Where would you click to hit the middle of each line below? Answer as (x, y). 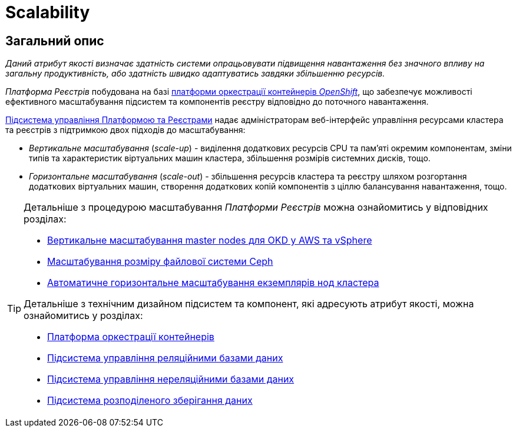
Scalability (48, 12)
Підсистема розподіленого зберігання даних (150, 401)
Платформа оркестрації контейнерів (131, 337)
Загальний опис (55, 41)
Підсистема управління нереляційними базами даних (171, 379)
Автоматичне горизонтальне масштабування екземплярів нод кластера (213, 283)
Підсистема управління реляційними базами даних (165, 358)
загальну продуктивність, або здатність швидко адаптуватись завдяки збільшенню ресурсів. (195, 74)
